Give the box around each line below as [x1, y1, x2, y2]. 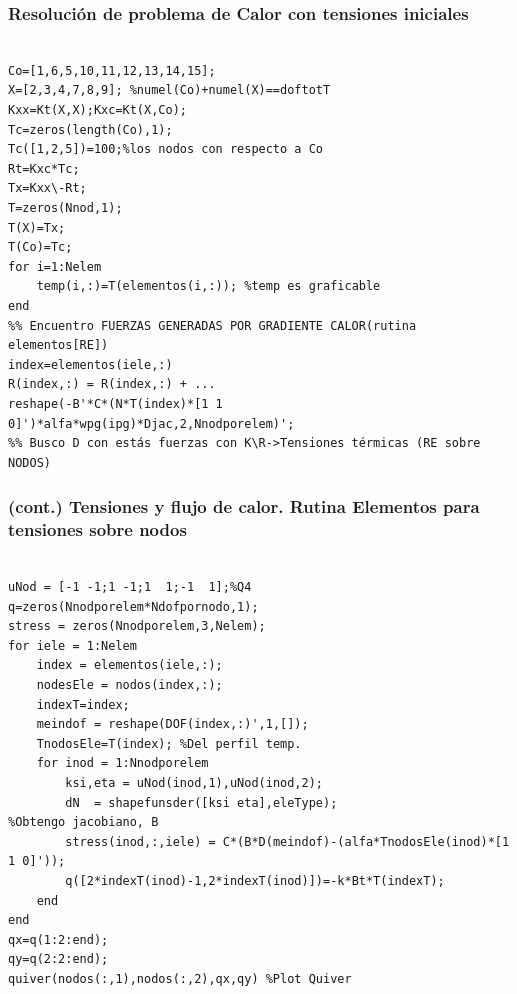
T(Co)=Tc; [8, 240, 73, 255]
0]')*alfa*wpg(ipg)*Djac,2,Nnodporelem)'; [8, 416, 295, 431]
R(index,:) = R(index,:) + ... [8, 377, 216, 392]
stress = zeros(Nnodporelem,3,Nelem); [8, 619, 266, 634]
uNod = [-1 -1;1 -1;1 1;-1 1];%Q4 [8, 580, 252, 595]
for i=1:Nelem [8, 259, 102, 274]
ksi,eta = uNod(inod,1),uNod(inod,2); [65, 775, 323, 790]
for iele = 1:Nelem [8, 638, 137, 653]
